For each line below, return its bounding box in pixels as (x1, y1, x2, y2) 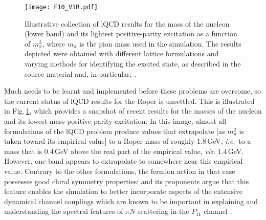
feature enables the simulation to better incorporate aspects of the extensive (4, 186, 243, 196)
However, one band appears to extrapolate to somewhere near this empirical (4, 156, 243, 166)
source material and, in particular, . (25, 68, 137, 79)
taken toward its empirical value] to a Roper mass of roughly (4, 136, 195, 146)
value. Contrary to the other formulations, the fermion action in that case (4, 165, 235, 176)
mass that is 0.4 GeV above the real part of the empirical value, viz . (4, 145, 215, 156)
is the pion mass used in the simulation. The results (79, 38, 241, 49)
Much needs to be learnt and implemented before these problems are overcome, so (4, 85, 261, 96)
